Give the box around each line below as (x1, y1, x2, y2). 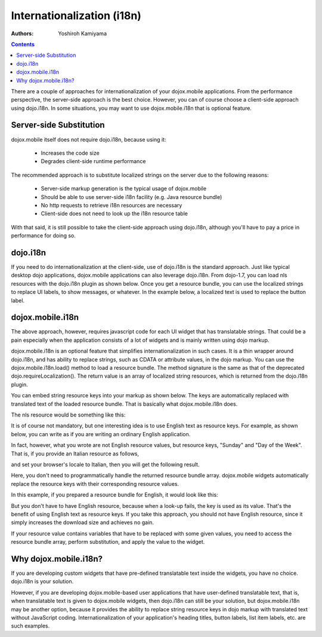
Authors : (11, 30, 34, 37)
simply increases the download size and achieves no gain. (11, 519, 154, 526)
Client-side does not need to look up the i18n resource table (41, 210, 188, 218)
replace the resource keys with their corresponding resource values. (11, 480, 179, 487)
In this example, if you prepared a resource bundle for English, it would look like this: (11, 491, 218, 498)
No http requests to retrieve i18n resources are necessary (41, 201, 182, 209)
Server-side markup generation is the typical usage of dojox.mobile (41, 185, 207, 192)
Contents (11, 41, 35, 48)
